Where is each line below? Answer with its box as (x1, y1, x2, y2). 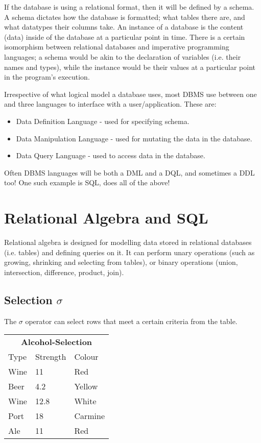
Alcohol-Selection (20, 336, 92, 348)
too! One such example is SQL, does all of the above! (4, 177, 170, 188)
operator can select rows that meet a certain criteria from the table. (25, 315, 238, 326)
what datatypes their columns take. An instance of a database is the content (4, 21, 244, 32)
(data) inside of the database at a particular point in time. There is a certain (4, 31, 245, 42)
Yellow (74, 380, 98, 392)
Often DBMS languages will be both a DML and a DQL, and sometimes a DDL (4, 167, 255, 178)
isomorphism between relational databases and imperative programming (4, 41, 229, 52)
